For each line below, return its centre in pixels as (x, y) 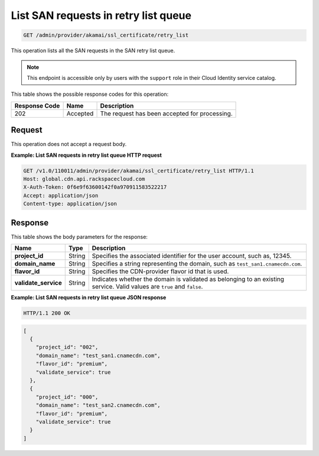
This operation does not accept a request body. (69, 144)
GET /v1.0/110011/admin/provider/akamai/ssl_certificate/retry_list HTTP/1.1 (139, 171)
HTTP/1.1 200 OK (47, 313)
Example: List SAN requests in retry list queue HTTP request (86, 155)
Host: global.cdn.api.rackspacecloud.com (84, 179)
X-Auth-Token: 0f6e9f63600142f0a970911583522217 (95, 187)
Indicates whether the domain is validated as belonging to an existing (188, 279)
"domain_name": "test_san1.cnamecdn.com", (98, 355)
